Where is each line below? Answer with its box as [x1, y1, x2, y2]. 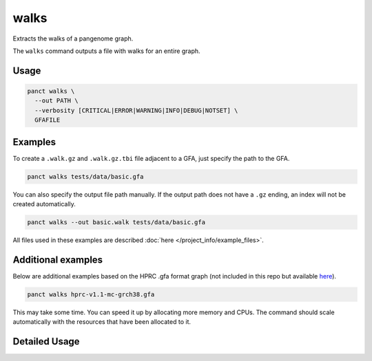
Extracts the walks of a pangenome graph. [12, 34, 134, 43]
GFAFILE [34, 116, 61, 124]
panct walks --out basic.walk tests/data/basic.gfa [27, 218, 206, 226]
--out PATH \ [34, 97, 79, 105]
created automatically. [12, 199, 76, 208]
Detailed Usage [12, 336, 80, 347]
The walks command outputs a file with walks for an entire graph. [12, 47, 200, 55]
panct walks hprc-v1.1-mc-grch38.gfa [27, 290, 155, 298]
